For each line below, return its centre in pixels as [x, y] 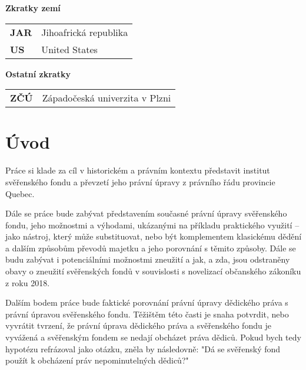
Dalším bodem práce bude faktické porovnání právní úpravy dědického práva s [147, 302]
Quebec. [20, 193]
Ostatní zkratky [38, 73]
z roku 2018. [28, 282]
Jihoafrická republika [85, 32]
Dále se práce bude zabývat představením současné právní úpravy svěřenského [146, 213]
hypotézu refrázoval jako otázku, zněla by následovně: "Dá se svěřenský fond [143, 348]
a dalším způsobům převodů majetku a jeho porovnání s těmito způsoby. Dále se [151, 248]
